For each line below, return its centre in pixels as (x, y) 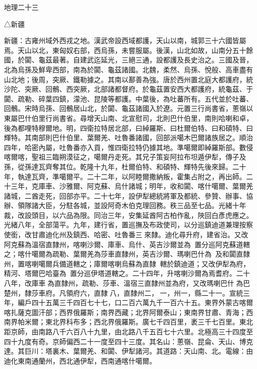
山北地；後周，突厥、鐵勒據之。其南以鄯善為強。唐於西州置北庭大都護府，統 (128, 79)
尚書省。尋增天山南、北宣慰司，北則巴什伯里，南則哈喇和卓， (152, 118)
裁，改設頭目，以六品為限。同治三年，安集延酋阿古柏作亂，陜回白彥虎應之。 (128, 215)
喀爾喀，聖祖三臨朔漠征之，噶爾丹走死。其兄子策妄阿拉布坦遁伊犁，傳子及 (125, 157)
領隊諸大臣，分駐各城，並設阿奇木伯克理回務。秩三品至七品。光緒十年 (132, 205)
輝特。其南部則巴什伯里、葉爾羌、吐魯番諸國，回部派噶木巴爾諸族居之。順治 (128, 137)
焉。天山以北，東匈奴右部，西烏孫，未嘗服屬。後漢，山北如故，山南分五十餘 (128, 50)
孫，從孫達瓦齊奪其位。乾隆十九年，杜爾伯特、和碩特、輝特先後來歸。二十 (125, 166)
